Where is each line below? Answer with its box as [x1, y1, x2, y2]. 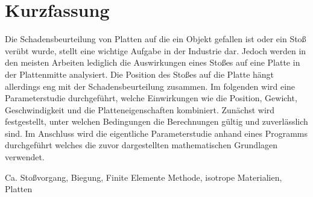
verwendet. [5, 151, 45, 163]
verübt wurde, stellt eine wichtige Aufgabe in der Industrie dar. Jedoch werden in [5, 44, 306, 57]
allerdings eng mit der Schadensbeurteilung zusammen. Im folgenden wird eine [5, 80, 296, 92]
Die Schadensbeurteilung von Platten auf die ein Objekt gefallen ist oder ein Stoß [5, 33, 306, 45]
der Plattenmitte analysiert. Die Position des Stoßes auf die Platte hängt [5, 67, 274, 80]
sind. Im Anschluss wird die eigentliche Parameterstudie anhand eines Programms [5, 127, 308, 139]
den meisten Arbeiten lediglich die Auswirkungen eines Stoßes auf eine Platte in [5, 56, 300, 69]
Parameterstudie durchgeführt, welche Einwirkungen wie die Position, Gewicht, [5, 92, 297, 104]
